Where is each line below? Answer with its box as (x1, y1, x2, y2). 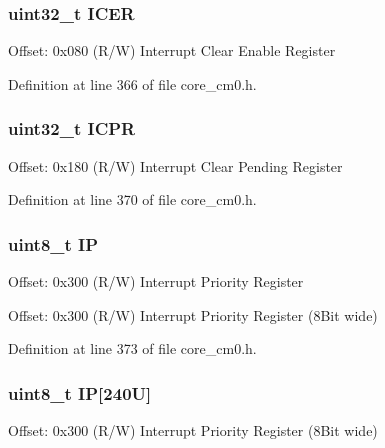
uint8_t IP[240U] (8, 380, 152, 405)
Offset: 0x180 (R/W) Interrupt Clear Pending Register (8, 155, 343, 176)
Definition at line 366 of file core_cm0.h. (8, 73, 257, 94)
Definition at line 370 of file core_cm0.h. (8, 189, 257, 210)
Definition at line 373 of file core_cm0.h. (8, 338, 257, 359)
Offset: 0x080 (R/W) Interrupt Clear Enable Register (8, 40, 336, 61)
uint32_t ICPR (8, 116, 136, 141)
